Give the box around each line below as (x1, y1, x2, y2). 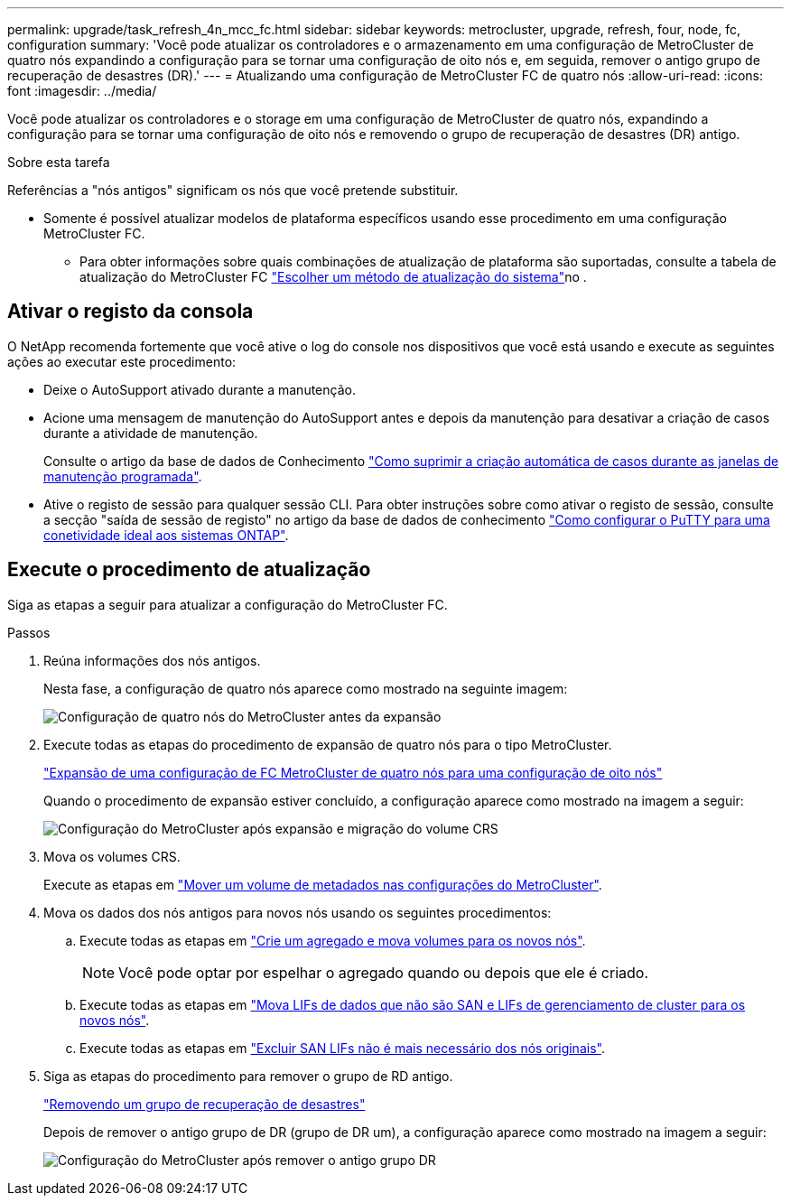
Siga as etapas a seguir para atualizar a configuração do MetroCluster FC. (7, 596, 448, 612)
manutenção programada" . (43, 468, 202, 484)
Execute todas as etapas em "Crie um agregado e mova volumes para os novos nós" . (79, 932, 586, 948)
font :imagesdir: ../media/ (7, 83, 157, 98)
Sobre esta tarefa (7, 154, 110, 170)
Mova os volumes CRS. (43, 848, 181, 864)
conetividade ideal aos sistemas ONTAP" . (43, 527, 289, 543)
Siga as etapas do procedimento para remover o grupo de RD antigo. (43, 1068, 453, 1084)
